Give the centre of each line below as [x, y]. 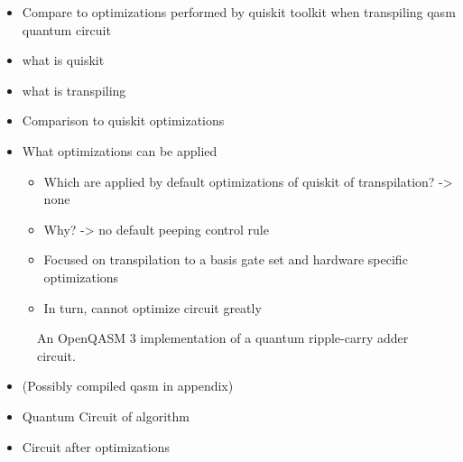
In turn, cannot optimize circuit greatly [153, 307]
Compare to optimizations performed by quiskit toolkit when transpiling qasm [239, 12]
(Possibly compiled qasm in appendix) [128, 386]
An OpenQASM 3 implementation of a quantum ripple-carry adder [223, 338]
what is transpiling [74, 90]
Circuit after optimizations [96, 446]
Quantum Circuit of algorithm [106, 416]
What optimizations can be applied [120, 150]
